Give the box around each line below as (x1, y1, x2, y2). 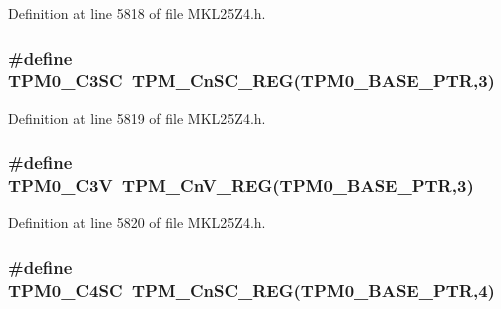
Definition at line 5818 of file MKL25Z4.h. (8, 3, 266, 23)
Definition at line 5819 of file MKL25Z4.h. (8, 107, 266, 128)
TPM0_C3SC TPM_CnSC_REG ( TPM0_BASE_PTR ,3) (8, 68, 495, 93)
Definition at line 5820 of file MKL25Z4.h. (8, 212, 266, 233)
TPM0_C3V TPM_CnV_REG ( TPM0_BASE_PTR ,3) (8, 173, 474, 198)
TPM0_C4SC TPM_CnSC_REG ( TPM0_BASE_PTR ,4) (8, 277, 495, 302)
